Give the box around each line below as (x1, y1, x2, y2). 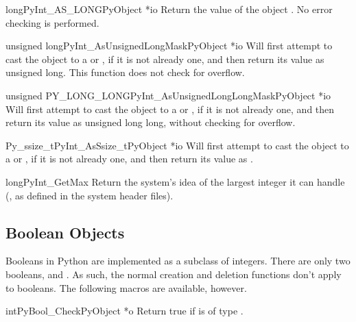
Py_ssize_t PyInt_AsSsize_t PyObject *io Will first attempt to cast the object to (5, 138, 349, 152)
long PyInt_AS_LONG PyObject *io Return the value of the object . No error (5, 2, 333, 16)
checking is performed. (5, 15, 99, 29)
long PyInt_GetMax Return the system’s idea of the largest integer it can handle (5, 174, 345, 188)
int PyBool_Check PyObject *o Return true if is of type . (5, 304, 244, 318)
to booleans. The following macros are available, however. (5, 280, 247, 295)
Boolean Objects (5, 221, 125, 243)
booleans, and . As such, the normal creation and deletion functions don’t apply (5, 267, 342, 281)
